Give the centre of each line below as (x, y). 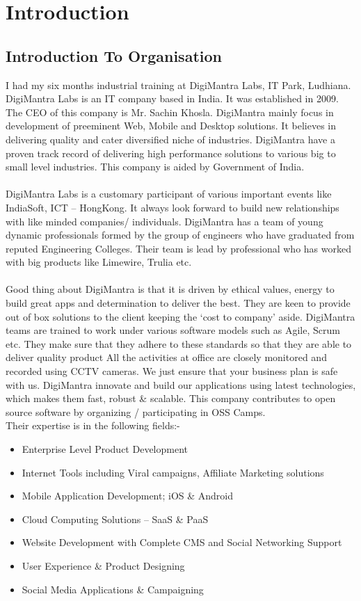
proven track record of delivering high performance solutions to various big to (171, 153)
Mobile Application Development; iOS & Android (128, 496)
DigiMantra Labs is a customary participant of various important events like (169, 194)
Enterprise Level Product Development (105, 449)
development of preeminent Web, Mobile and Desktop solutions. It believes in (171, 126)
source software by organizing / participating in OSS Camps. (136, 411)
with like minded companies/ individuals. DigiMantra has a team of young (165, 221)
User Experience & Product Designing (103, 565)
